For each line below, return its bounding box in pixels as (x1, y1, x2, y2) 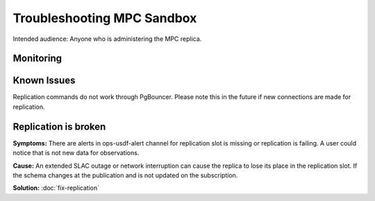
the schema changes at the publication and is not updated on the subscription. (12, 171, 238, 180)
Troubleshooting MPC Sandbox (12, 10, 197, 26)
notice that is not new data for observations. (12, 149, 140, 157)
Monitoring (12, 53, 62, 64)
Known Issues (12, 75, 76, 87)
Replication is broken (12, 121, 106, 132)
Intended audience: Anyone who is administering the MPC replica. (12, 35, 202, 43)
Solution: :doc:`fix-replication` (12, 184, 100, 192)
